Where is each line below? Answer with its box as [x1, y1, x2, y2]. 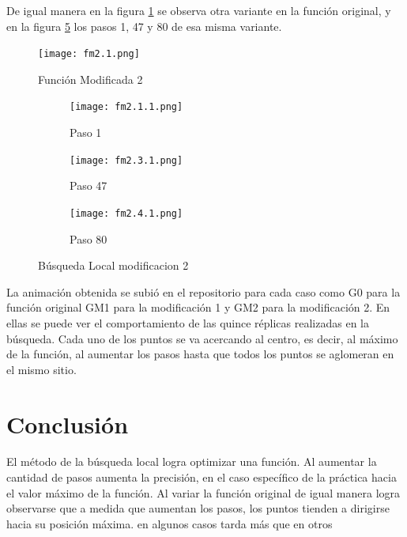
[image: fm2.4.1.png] [70, 207, 183, 219]
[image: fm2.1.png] [38, 48, 140, 60]
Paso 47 [70, 177, 107, 194]
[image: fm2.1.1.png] [70, 101, 183, 113]
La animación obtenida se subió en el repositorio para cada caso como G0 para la [6, 283, 401, 300]
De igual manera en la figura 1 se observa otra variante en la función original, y [6, 2, 391, 18]
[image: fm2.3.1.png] [70, 154, 183, 166]
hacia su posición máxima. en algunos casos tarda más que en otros [6, 515, 333, 531]
